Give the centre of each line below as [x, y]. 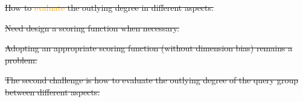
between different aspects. [53, 91]
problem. [21, 59]
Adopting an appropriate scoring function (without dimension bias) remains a [149, 48]
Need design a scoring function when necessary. [92, 27]
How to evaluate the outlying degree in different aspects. [109, 7]
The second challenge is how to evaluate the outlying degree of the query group [151, 80]
